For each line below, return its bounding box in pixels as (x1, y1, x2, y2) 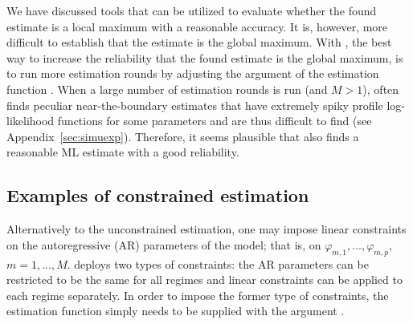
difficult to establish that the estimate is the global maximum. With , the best (6, 34, 392, 51)
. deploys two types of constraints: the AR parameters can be (67, 255, 369, 272)
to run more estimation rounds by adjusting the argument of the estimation (6, 65, 379, 82)
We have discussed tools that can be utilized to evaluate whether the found (6, 2, 377, 18)
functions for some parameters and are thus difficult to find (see (57, 112, 372, 129)
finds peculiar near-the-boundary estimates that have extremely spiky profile (6, 96, 383, 113)
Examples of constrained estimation (6, 183, 309, 208)
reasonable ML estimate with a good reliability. (6, 144, 239, 160)
